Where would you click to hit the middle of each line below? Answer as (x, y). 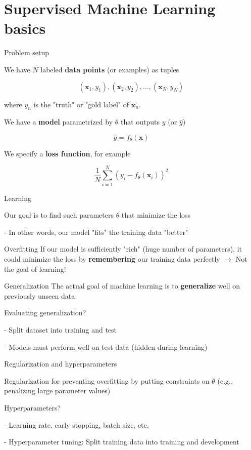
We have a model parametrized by (59, 122)
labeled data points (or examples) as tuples (110, 69)
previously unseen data (40, 295)
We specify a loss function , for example (67, 153)
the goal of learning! (35, 269)
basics (25, 28)
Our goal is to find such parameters (59, 215)
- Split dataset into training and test (61, 329)
